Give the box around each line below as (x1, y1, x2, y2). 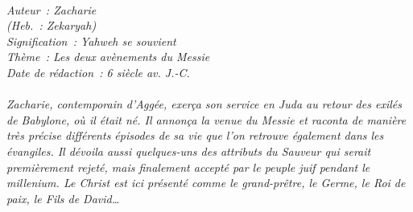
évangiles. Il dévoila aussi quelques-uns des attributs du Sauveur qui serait (6, 142, 371, 159)
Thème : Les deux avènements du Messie (6, 48, 210, 65)
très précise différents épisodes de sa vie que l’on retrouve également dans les (6, 127, 384, 144)
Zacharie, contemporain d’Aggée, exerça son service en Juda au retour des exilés (6, 96, 402, 112)
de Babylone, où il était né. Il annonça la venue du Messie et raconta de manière (6, 111, 407, 128)
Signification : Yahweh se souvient (6, 32, 176, 49)
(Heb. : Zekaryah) (6, 17, 97, 34)
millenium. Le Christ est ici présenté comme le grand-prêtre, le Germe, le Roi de (6, 174, 406, 191)
